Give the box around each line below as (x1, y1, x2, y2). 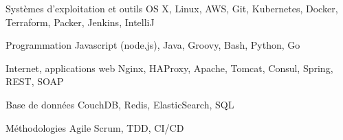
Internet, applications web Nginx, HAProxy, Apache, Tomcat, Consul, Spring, (5, 60, 333, 75)
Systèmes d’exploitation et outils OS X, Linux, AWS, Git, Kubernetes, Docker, (5, 1, 338, 15)
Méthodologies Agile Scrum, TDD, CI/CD (5, 120, 184, 135)
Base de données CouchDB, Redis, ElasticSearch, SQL (5, 97, 234, 111)
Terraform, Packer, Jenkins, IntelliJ (5, 14, 155, 29)
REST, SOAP (5, 74, 64, 89)
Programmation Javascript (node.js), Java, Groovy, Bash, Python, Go (5, 38, 300, 52)
